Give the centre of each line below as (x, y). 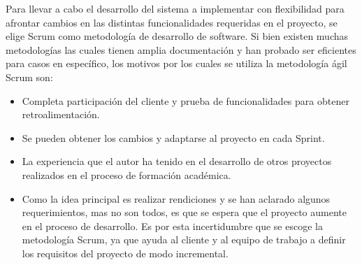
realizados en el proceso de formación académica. (126, 174)
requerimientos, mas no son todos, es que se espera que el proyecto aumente (184, 212)
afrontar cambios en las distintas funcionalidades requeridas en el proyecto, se (172, 22)
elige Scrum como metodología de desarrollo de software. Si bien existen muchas (177, 36)
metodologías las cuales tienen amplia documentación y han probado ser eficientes (181, 49)
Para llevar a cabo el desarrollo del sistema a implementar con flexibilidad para (175, 8)
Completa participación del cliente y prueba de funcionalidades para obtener (186, 100)
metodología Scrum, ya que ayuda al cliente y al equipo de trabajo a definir (184, 239)
